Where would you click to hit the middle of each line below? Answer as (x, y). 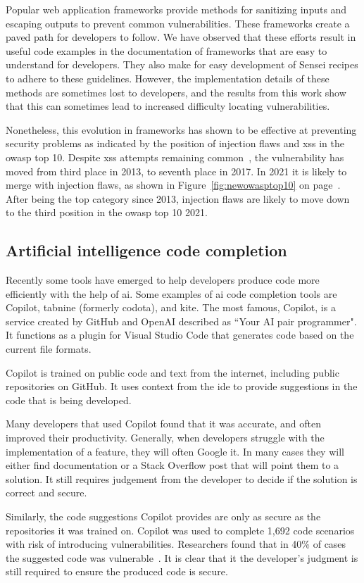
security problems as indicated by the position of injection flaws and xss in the (175, 143)
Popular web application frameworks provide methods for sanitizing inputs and (176, 9)
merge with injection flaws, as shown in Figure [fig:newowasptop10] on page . (173, 185)
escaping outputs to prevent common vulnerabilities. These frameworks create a (178, 23)
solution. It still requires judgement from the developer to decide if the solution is (182, 478)
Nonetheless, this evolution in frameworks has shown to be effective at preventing (181, 129)
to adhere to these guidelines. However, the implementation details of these (168, 78)
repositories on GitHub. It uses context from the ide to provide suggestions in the (182, 386)
